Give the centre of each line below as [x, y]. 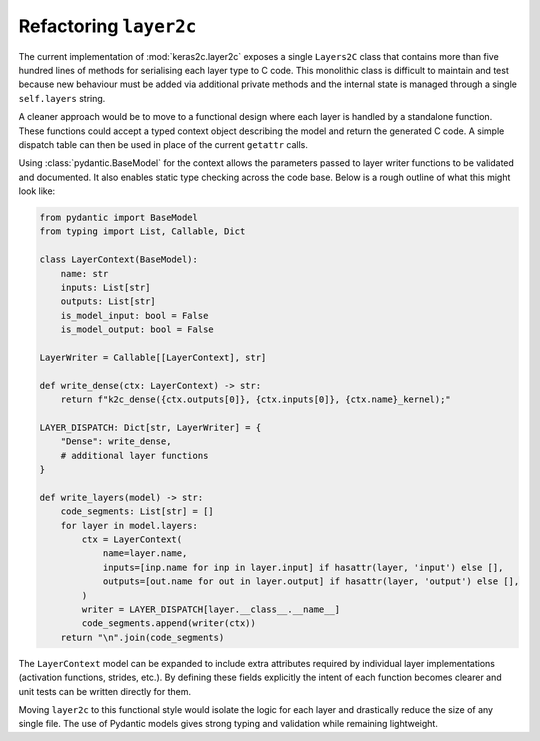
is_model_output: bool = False [137, 329]
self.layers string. [62, 98]
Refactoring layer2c [107, 26]
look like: [37, 191]
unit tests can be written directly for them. [105, 691]
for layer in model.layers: [129, 525]
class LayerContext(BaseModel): [119, 259]
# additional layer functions [134, 455]
